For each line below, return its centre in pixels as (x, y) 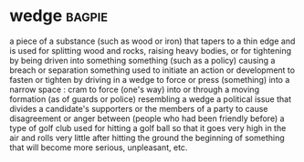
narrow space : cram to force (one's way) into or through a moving (135, 89)
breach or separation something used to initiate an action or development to (152, 70)
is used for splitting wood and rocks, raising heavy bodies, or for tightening (151, 50)
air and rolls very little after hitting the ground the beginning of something (147, 137)
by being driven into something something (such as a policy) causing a (142, 60)
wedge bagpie (58, 16)
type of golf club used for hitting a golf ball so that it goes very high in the (148, 127)
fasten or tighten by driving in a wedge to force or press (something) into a (150, 79)
